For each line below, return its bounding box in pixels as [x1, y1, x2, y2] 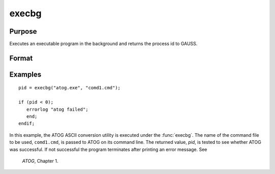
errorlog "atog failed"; [26, 106, 89, 112]
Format [9, 54, 33, 62]
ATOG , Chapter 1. [22, 158, 59, 164]
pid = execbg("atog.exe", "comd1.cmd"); [18, 85, 121, 91]
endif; [18, 120, 35, 127]
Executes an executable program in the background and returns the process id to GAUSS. [9, 41, 198, 47]
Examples [9, 70, 42, 79]
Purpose [9, 27, 37, 36]
